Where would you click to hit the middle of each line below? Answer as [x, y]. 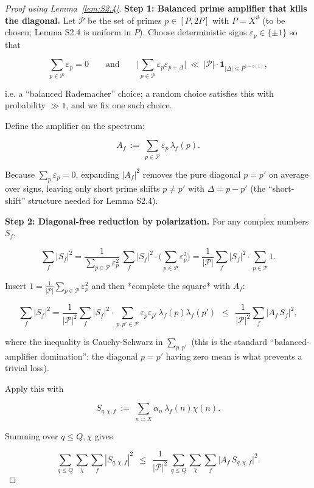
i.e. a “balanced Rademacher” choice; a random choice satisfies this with [139, 93]
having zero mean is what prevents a [234, 356]
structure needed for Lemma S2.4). [93, 200]
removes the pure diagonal [192, 174]
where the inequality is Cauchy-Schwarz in [84, 341]
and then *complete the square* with [161, 285]
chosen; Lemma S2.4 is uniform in [68, 32]
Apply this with [34, 388]
